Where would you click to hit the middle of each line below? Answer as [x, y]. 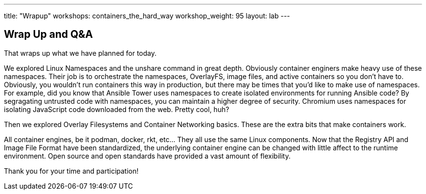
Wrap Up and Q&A [48, 34]
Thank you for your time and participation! [71, 171]
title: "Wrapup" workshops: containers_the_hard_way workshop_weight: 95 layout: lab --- [147, 16]
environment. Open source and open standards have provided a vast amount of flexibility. [147, 156]
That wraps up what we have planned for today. [80, 53]
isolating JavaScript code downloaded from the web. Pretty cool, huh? [117, 109]
